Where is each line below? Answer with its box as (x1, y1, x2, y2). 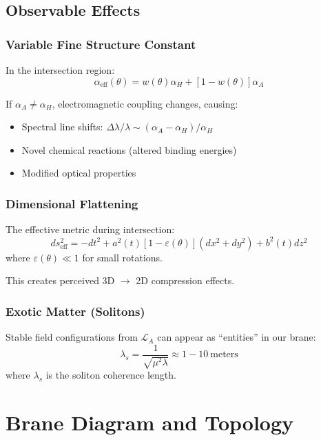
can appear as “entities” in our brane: (157, 330, 316, 344)
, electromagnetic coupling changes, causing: (52, 96, 238, 110)
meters (210, 350, 238, 360)
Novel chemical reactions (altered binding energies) (21, 142, 237, 157)
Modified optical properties (21, 166, 136, 180)
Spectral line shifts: (21, 119, 103, 134)
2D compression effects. (136, 273, 235, 288)
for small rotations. (82, 250, 163, 264)
